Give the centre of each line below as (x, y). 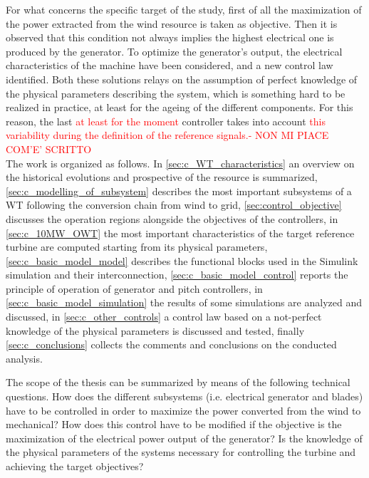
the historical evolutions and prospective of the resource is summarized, (162, 177)
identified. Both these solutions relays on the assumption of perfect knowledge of (182, 79)
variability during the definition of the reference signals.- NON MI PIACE (167, 135)
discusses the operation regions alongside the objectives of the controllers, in (172, 218)
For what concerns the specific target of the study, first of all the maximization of (184, 9)
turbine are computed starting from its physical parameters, (137, 247)
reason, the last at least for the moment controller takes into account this (166, 121)
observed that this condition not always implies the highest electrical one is (170, 37)
